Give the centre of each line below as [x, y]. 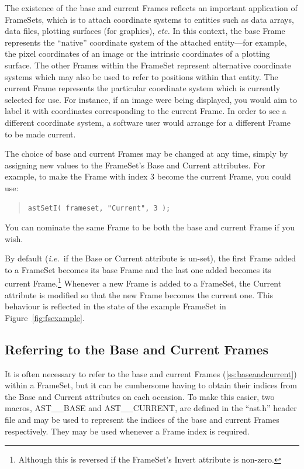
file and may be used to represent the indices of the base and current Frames [142, 420]
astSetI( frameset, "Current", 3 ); [99, 208]
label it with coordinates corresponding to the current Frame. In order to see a [146, 111]
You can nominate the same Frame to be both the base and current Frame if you [150, 227]
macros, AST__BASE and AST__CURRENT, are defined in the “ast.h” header [151, 408]
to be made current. [40, 134]
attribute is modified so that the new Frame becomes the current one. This [139, 294]
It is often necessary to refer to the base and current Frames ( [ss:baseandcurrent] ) [151, 373]
